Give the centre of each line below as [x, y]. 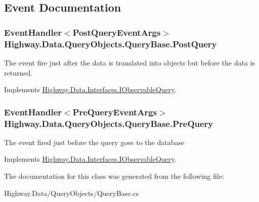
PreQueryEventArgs [115, 112]
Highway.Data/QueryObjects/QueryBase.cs [71, 193]
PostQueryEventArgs [117, 32]
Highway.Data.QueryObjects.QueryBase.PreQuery [109, 123]
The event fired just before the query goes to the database [94, 142]
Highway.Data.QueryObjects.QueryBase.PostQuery [111, 44]
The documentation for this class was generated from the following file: [114, 176]
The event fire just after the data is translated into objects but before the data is [129, 62]
